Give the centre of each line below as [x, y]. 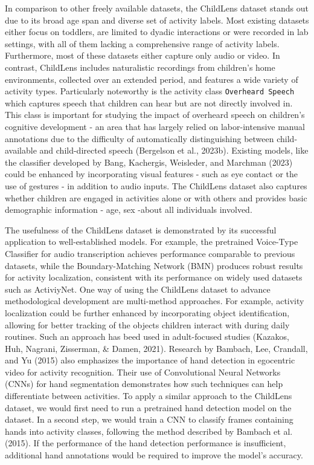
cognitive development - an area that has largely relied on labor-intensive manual [155, 126]
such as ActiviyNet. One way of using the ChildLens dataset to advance [138, 289]
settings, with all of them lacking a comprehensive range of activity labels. [142, 43]
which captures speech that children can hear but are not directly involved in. [149, 102]
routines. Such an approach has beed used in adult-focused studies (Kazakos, [147, 337]
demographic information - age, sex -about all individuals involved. [129, 210]
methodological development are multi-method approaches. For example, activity [155, 301]
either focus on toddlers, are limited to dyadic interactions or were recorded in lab [157, 32]
